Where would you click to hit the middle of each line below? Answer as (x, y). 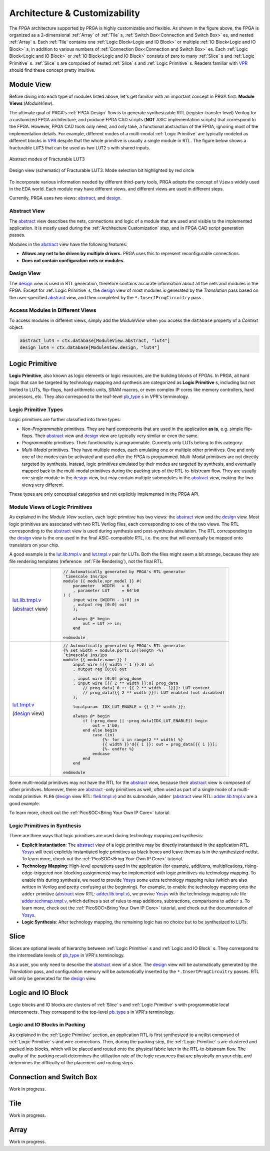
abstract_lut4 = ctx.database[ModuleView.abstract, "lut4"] (95, 341)
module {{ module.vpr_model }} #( (102, 581)
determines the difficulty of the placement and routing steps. (72, 1063)
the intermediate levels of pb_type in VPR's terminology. (67, 955)
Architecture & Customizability (74, 13)
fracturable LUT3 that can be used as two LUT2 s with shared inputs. (80, 147)
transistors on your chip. (34, 545)
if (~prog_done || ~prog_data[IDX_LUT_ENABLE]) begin (145, 721)
